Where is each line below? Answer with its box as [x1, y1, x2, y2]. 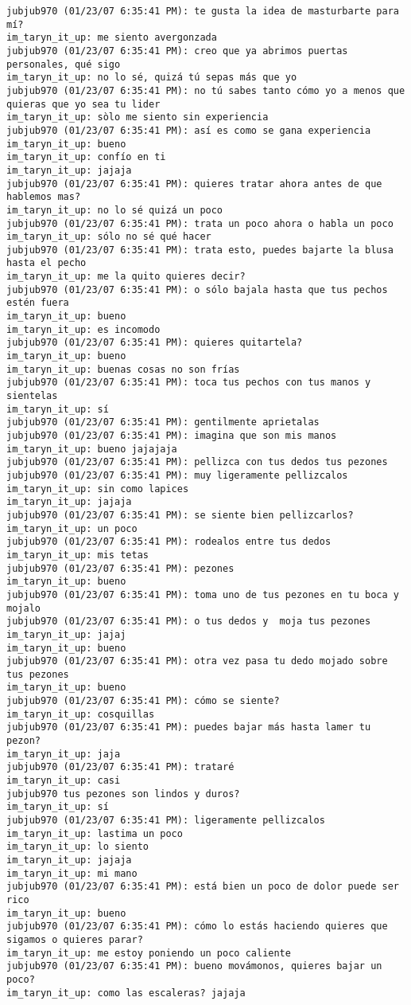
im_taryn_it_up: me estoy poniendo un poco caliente [6, 947, 291, 959]
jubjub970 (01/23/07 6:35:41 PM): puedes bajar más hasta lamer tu [6, 721, 371, 733]
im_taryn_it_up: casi [6, 775, 121, 787]
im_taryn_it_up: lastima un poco [6, 827, 183, 839]
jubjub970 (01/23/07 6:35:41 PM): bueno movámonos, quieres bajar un [6, 960, 382, 972]
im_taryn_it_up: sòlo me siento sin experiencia [6, 111, 269, 123]
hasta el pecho [6, 257, 87, 269]
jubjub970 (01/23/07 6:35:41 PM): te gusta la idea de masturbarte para [6, 6, 399, 17]
